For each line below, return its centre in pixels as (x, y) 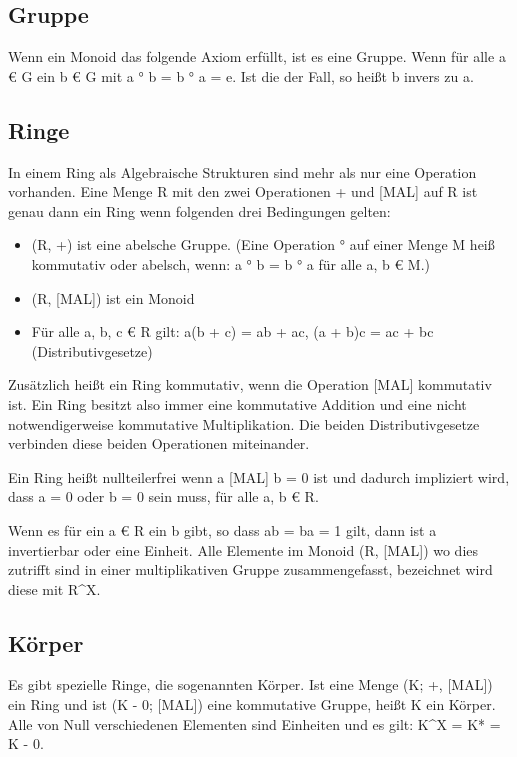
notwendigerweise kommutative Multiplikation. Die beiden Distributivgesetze (244, 423)
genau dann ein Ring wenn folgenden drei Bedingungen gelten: (199, 210)
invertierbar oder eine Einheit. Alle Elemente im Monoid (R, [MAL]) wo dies (243, 549)
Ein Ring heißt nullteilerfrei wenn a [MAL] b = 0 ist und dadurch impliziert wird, (259, 476)
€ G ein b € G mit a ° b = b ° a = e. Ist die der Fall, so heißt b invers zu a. (241, 75)
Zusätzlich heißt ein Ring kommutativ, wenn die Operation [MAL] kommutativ (250, 384)
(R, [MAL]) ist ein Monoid (113, 297)
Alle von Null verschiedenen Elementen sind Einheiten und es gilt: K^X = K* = (254, 723)
